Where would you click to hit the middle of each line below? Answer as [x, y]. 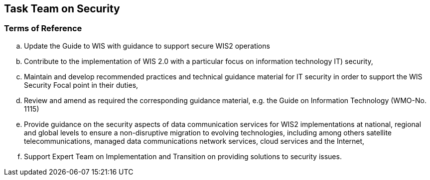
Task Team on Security [62, 9]
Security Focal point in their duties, [81, 85]
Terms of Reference [43, 29]
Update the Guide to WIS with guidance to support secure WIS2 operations [147, 46]
